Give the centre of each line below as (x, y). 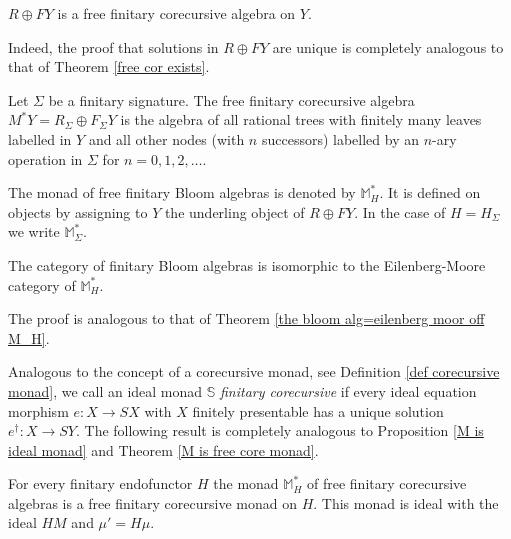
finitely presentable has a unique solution (318, 410)
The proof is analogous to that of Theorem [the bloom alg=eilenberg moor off (246, 318)
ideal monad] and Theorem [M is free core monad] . (163, 449)
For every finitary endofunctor (100, 483)
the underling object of (234, 211)
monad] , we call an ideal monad (105, 390)
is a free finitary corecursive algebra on (176, 13)
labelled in (40, 138)
